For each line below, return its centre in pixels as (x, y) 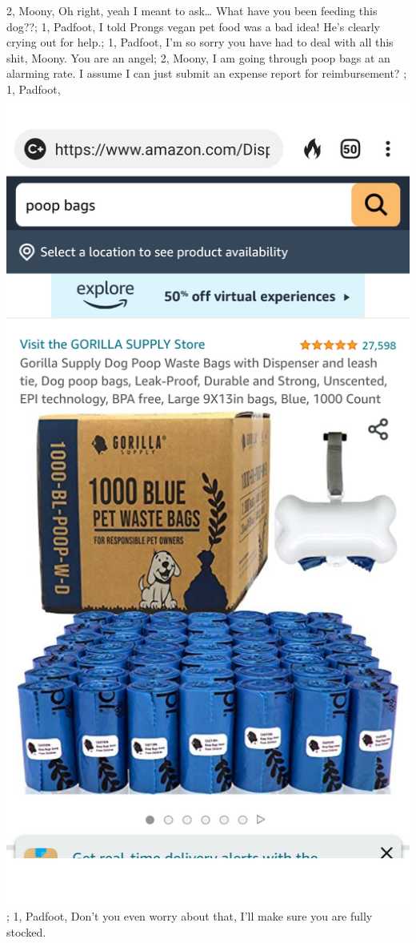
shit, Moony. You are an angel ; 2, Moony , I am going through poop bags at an (198, 57)
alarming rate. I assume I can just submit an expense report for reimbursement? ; (207, 73)
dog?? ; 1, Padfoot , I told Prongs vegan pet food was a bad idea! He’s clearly (194, 26)
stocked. (26, 931)
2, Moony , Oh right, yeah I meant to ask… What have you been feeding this (192, 10)
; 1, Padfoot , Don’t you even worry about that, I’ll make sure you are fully (190, 916)
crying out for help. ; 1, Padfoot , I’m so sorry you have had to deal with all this (200, 42)
